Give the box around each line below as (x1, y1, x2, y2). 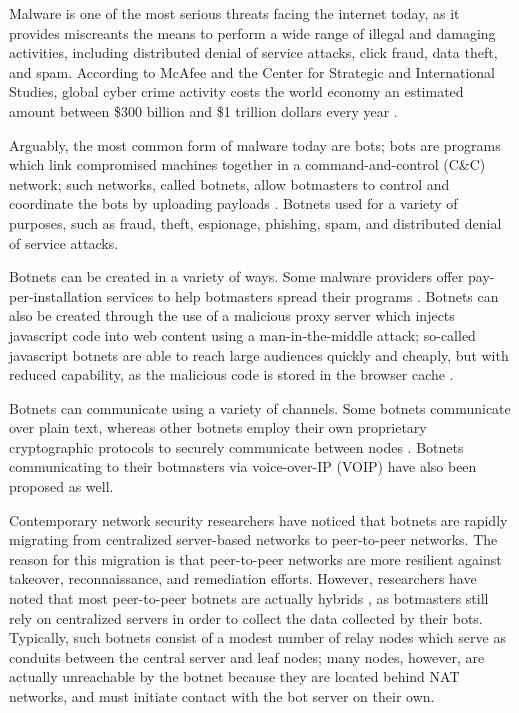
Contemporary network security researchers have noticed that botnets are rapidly (9, 509, 508, 530)
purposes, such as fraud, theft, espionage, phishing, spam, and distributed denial (9, 212, 502, 233)
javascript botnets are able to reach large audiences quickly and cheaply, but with (9, 344, 509, 365)
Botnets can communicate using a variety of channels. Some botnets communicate (9, 397, 511, 418)
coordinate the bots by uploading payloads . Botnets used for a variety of (9, 193, 458, 214)
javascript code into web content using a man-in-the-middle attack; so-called (9, 324, 476, 345)
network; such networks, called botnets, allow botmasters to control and (9, 173, 450, 194)
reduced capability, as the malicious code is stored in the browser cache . (9, 364, 454, 385)
